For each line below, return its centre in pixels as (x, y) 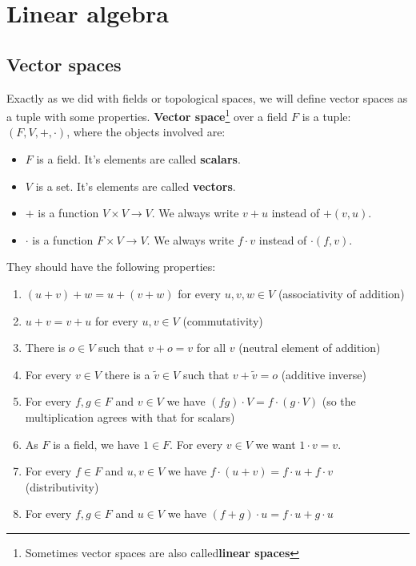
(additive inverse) (324, 374)
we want (276, 444)
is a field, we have (96, 444)
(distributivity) (62, 486)
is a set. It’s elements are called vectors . (136, 186)
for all (211, 348)
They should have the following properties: (111, 267)
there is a (127, 374)
